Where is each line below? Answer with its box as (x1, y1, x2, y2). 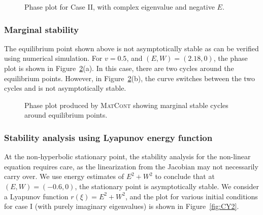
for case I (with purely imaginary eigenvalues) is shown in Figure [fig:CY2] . (4, 201, 239, 211)
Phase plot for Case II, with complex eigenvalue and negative (24, 2, 215, 12)
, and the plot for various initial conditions (125, 191, 258, 201)
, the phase (213, 53, 248, 63)
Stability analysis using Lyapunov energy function (4, 131, 213, 144)
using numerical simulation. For (4, 53, 103, 63)
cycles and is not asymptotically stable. (4, 83, 126, 93)
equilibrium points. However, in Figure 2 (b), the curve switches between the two (4, 73, 255, 83)
